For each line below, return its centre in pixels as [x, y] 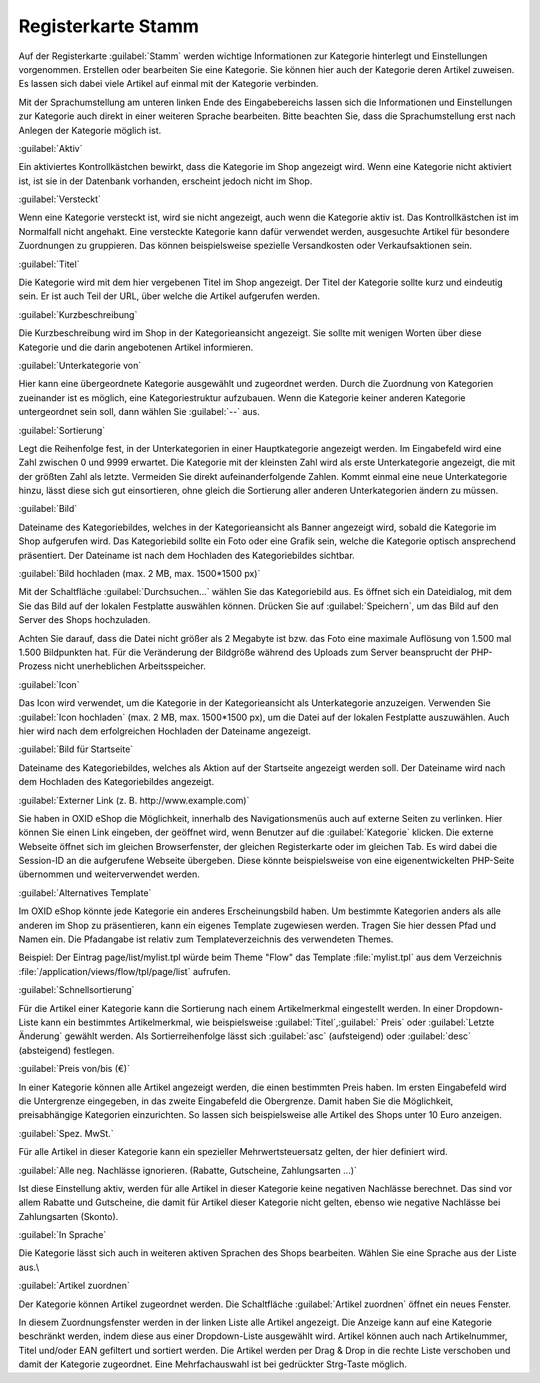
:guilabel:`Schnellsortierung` [76, 990]
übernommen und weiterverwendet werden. [109, 874]
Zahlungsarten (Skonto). [68, 1216]
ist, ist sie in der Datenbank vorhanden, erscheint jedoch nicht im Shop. [165, 181]
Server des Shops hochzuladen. [84, 620]
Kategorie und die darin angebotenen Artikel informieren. [136, 347]
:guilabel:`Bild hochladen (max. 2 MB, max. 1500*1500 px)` [139, 574]
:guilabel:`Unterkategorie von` [80, 365]
